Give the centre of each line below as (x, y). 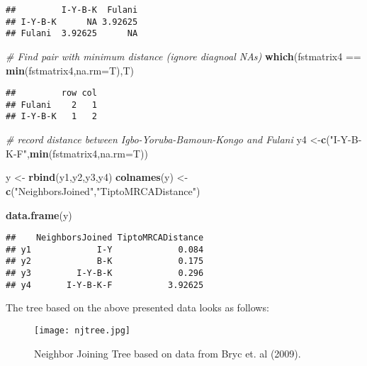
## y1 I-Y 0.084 (105, 249)
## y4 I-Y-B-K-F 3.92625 (105, 285)
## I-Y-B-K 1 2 (51, 117)
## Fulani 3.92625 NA (72, 34)
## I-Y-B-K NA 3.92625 (72, 22)
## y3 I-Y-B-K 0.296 (105, 273)
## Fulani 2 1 (51, 105)
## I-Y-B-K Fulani (72, 10)
